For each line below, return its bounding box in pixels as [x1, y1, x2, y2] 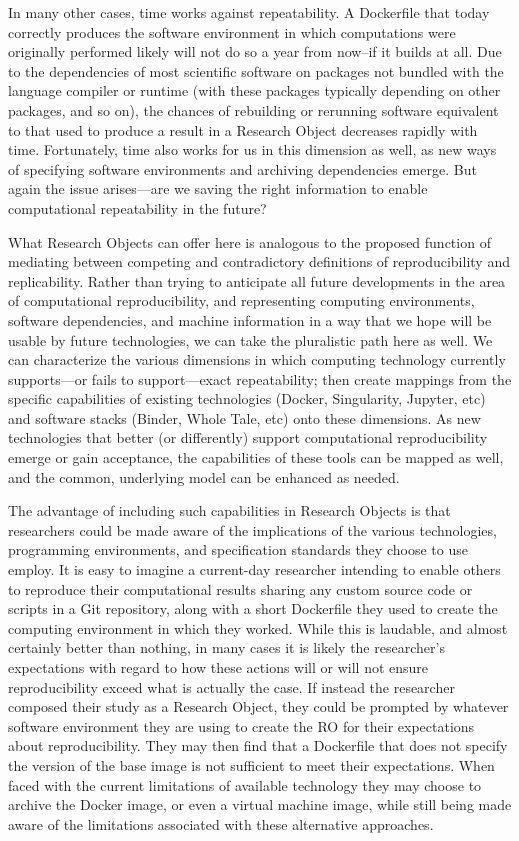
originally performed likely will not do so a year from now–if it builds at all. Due [8, 41, 502, 62]
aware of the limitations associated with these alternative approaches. [8, 813, 434, 834]
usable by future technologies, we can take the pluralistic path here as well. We [8, 329, 493, 350]
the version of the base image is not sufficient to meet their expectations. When [8, 754, 495, 775]
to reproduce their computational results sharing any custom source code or [8, 578, 473, 599]
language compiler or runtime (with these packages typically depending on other [8, 80, 501, 101]
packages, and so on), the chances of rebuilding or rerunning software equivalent [8, 99, 499, 120]
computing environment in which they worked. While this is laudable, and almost [8, 617, 508, 638]
